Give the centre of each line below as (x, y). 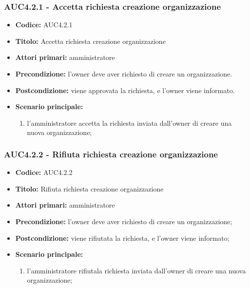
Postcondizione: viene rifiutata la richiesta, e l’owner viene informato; (122, 238)
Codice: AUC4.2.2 (44, 172)
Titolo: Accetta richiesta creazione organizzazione (90, 41)
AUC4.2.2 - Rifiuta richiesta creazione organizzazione (111, 154)
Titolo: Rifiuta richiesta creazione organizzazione (89, 188)
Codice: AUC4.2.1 (44, 25)
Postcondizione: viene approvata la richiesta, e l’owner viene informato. (125, 90)
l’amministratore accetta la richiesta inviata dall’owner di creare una (129, 123)
